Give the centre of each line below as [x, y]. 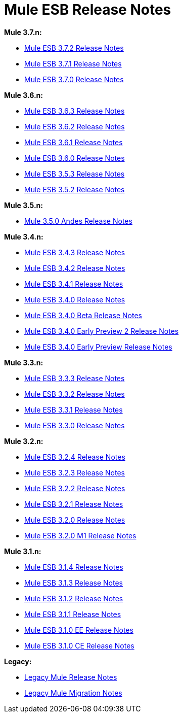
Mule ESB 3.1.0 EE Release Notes [79, 630]
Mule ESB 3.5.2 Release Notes [75, 189]
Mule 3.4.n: [24, 236]
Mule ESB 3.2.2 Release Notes [75, 488]
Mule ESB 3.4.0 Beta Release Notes [83, 315]
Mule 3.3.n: [24, 362]
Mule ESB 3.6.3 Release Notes [75, 111]
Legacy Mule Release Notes [71, 677]
